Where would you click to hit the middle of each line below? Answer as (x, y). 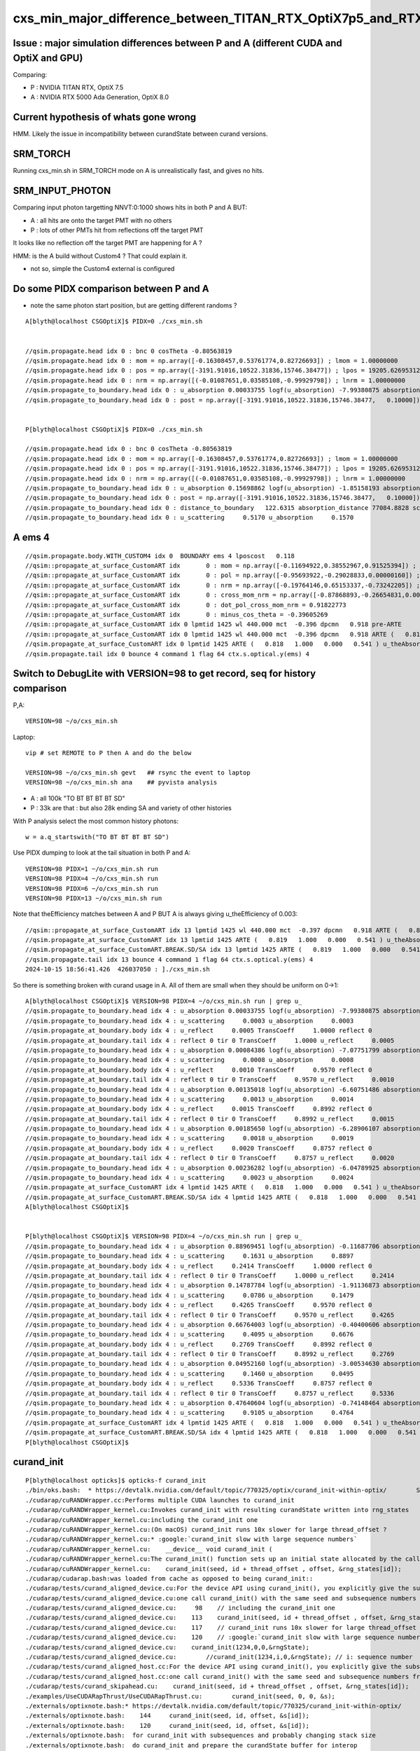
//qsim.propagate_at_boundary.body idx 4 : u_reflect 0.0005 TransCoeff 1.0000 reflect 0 (199, 1031)
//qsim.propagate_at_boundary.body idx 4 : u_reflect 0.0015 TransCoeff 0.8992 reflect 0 (199, 1109)
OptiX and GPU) (48, 58)
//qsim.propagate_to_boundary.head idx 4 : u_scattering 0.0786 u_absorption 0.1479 (190, 1295)
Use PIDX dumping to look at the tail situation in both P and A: (102, 853)
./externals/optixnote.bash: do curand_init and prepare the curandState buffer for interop (191, 1745)
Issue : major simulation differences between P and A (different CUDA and (177, 43)
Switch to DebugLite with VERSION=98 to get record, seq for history (164, 673)
